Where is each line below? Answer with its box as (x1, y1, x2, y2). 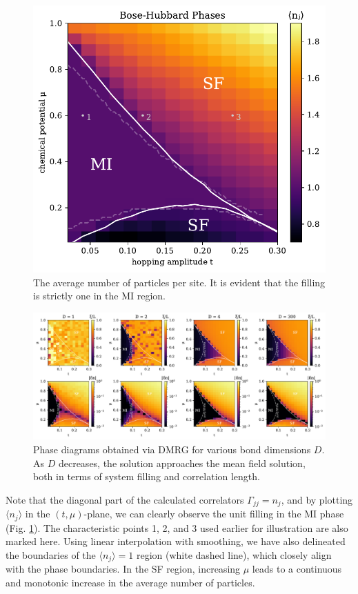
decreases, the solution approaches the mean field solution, (58, 455, 306, 470)
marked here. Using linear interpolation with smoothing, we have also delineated (6, 534, 346, 548)
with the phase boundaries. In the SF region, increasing (6, 562, 241, 576)
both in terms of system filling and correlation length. (33, 469, 260, 484)
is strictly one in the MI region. (33, 288, 166, 303)
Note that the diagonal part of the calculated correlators (6, 492, 244, 506)
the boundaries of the (6, 547, 96, 562)
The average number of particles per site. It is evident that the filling (33, 275, 326, 289)
